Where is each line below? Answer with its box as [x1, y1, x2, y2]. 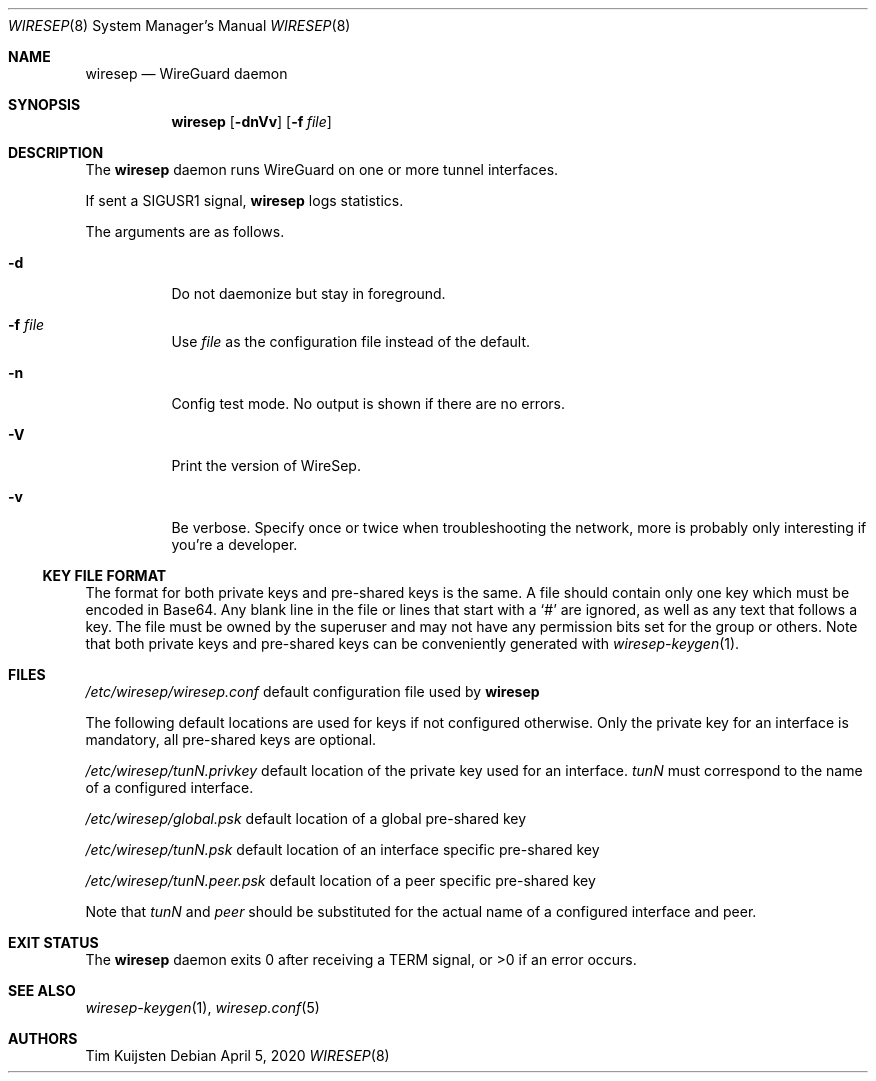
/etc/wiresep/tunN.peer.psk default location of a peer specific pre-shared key [85, 872, 596, 889]
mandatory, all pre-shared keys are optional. [85, 731, 377, 748]
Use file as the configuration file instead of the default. [171, 333, 531, 350]
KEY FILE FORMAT [42, 567, 167, 584]
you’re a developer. [171, 536, 298, 553]
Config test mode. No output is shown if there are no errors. [171, 395, 565, 412]
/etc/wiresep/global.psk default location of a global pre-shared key [85, 810, 527, 827]
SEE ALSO [8, 982, 76, 999]
